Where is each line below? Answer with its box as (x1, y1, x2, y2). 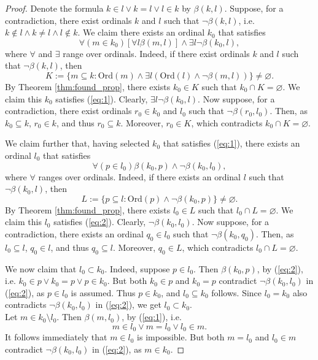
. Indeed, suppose (104, 262, 170, 275)
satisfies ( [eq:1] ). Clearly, (55, 92, 148, 105)
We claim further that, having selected (5, 137, 150, 150)
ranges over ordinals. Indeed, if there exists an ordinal (38, 170, 241, 183)
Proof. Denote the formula (5, 2, 104, 14)
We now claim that (5, 262, 77, 275)
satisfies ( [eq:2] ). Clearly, (53, 215, 146, 228)
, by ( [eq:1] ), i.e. (122, 310, 182, 323)
